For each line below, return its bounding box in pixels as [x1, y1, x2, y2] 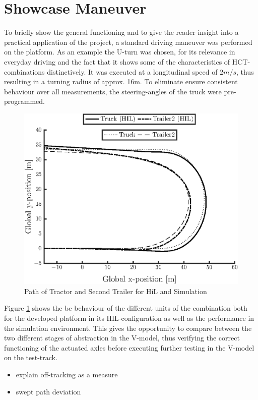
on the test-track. [4, 352, 57, 363]
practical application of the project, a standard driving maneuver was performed [4, 36, 252, 47]
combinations [4, 66, 45, 77]
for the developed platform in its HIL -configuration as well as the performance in [4, 313, 254, 323]
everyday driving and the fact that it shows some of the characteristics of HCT [4, 56, 248, 67]
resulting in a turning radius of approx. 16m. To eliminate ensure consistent [4, 76, 238, 87]
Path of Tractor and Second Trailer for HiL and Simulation [24, 285, 207, 296]
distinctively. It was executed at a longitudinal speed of [47, 66, 218, 77]
